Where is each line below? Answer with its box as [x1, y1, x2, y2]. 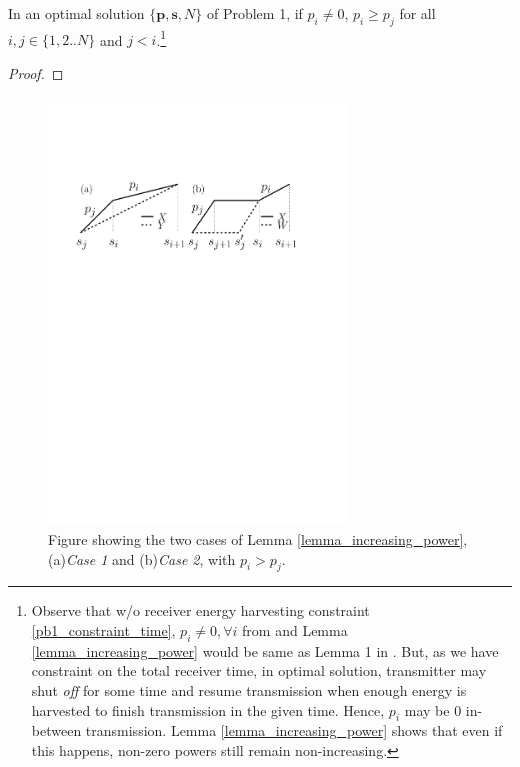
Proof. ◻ [8, 63, 64, 84]
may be [404, 699, 450, 720]
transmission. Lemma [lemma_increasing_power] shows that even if [85, 720, 503, 741]
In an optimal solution [8, 3, 145, 23]
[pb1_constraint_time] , [31, 620, 176, 641]
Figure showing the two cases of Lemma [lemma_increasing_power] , [48, 529, 468, 550]
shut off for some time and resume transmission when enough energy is [31, 680, 467, 701]
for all [399, 3, 436, 23]
